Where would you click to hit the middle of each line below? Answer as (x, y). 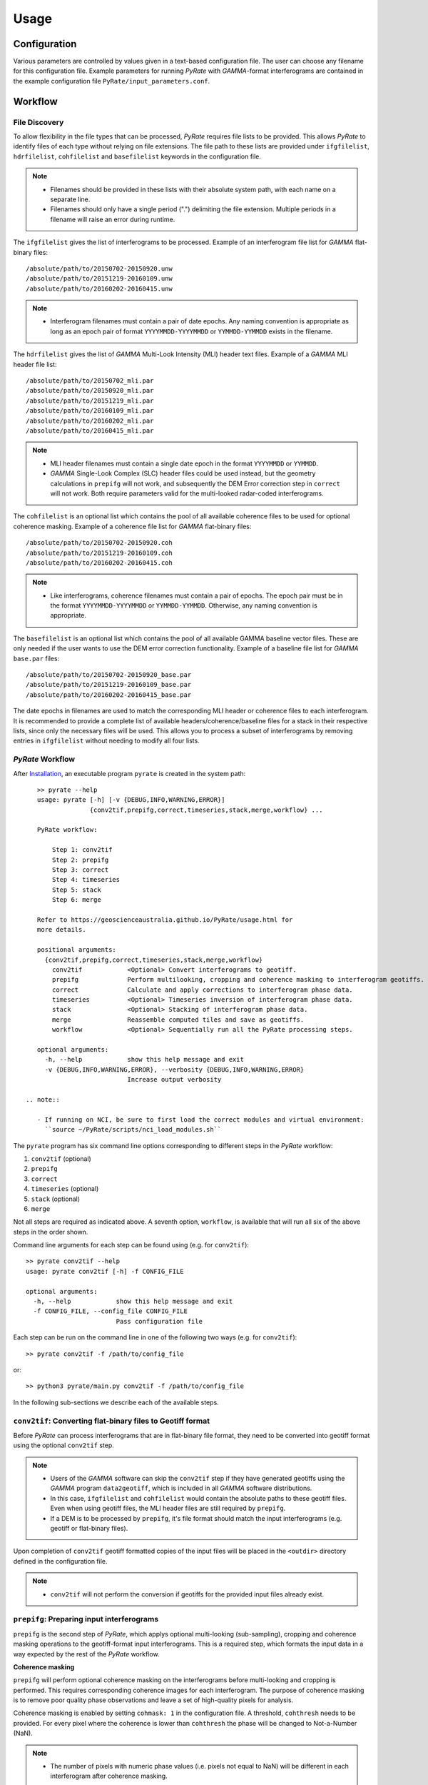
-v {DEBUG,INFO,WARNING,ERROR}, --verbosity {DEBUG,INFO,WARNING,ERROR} (174, 1070)
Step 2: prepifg (81, 860)
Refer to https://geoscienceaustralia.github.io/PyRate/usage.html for (165, 920)
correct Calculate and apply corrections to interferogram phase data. (203, 990)
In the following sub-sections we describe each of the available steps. (116, 1402)
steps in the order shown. (51, 1232)
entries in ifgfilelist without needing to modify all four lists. (106, 741)
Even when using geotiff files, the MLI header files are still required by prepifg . (168, 1508)
